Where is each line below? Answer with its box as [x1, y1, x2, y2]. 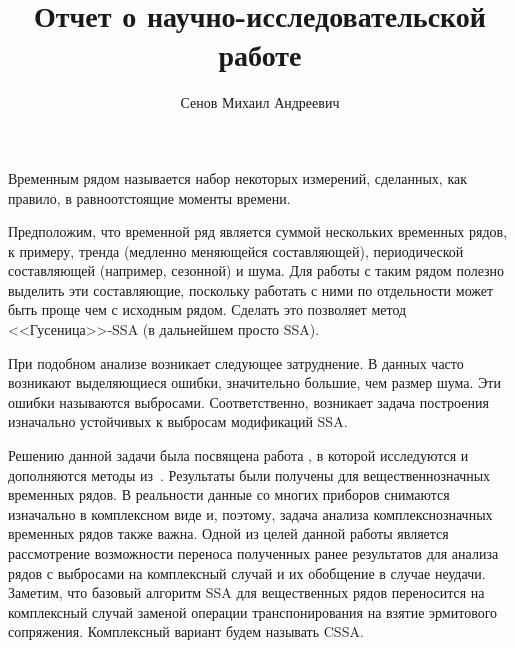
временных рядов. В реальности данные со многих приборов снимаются [8, 484, 450, 505]
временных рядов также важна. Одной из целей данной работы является [8, 523, 449, 544]
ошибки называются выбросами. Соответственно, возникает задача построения [8, 391, 489, 412]
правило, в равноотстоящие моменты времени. [8, 187, 291, 208]
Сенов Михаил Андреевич [180, 92, 340, 113]
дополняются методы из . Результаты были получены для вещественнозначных [8, 464, 491, 485]
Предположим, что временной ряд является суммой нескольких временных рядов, [8, 221, 508, 242]
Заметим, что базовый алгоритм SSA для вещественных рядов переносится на [8, 582, 485, 603]
